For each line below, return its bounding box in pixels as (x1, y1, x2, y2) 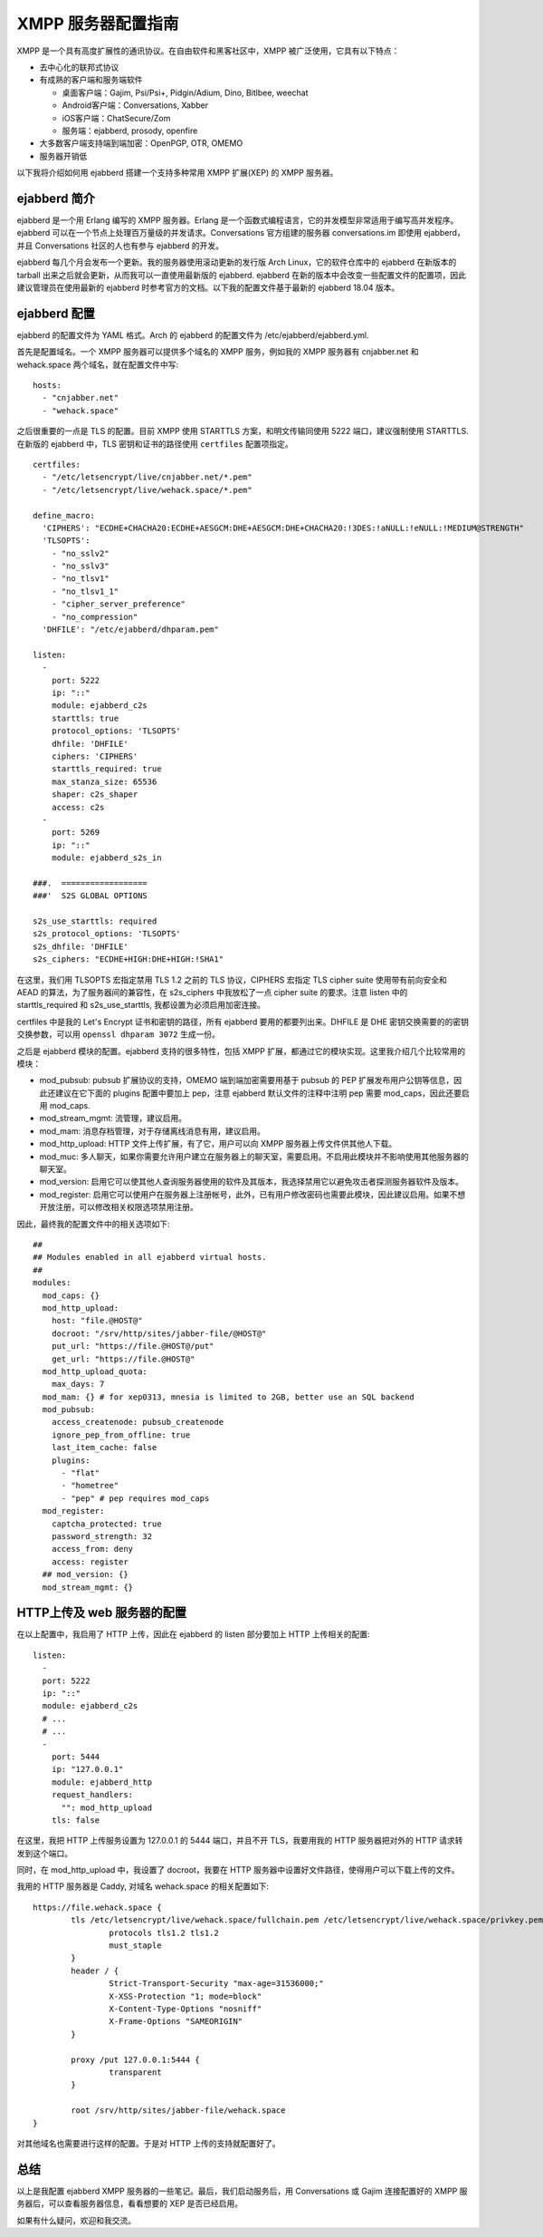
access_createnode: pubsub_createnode (51, 1417, 224, 1428)
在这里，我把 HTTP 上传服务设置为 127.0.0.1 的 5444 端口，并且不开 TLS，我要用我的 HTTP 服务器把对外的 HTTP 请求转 (16, 1835, 463, 1846)
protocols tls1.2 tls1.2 (109, 1927, 219, 1938)
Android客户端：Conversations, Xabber (62, 100, 209, 111)
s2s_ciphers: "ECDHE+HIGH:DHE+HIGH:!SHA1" (33, 954, 224, 964)
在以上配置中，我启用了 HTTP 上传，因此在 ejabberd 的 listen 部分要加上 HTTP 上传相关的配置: (16, 1629, 370, 1640)
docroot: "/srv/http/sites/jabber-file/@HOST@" (51, 1328, 267, 1339)
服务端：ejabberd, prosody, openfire (62, 125, 198, 136)
